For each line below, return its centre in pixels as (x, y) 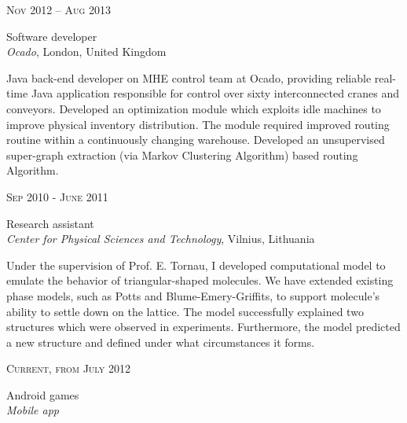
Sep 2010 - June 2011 (57, 196)
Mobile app (33, 410)
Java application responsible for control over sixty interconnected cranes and (215, 93)
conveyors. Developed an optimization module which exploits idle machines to (194, 108)
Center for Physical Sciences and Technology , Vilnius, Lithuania (161, 239)
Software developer (52, 36)
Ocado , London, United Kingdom (86, 51)
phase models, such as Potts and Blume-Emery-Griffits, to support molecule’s (193, 295)
